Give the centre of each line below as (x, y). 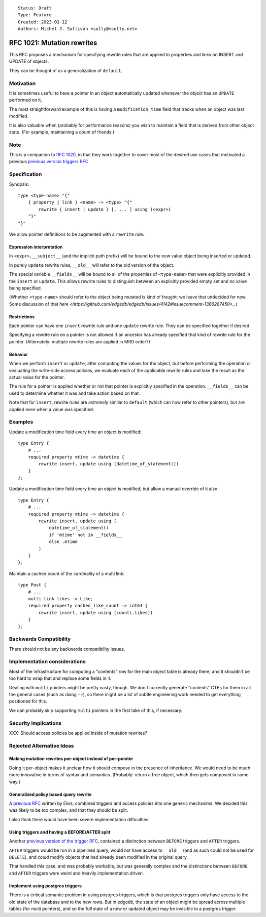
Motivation (22, 83)
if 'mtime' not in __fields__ (85, 535)
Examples (21, 422)
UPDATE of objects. (29, 61)
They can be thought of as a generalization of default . (66, 70)
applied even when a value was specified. (52, 409)
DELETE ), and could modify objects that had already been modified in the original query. (99, 857)
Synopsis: (19, 184)
